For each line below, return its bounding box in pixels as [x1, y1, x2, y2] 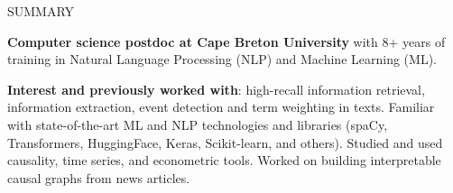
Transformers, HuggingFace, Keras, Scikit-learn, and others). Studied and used [7, 133, 443, 152]
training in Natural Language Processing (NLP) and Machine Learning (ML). [7, 50, 437, 69]
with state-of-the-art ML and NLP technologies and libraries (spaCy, [7, 115, 388, 133]
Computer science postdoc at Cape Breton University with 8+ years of [7, 32, 446, 51]
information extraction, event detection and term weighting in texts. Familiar [7, 97, 435, 116]
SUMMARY [7, 2, 75, 20]
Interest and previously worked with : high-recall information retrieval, [7, 79, 425, 98]
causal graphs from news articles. [7, 168, 190, 187]
